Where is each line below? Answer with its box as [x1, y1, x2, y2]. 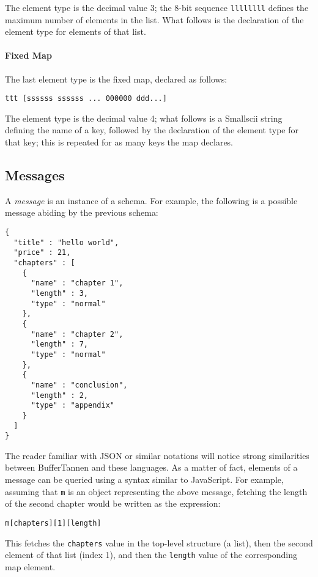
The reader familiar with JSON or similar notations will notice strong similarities [5, 449, 309, 461]
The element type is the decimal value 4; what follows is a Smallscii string [5, 111, 283, 124]
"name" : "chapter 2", [31, 329, 124, 339]
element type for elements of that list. [5, 25, 146, 38]
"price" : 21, [13, 248, 71, 257]
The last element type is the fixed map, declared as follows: [5, 72, 227, 85]
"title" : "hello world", [13, 238, 119, 247]
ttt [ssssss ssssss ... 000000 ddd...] [5, 94, 167, 103]
